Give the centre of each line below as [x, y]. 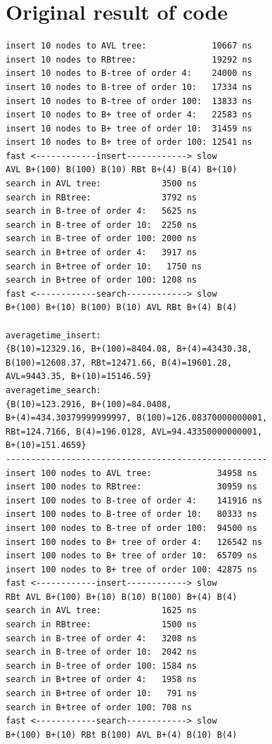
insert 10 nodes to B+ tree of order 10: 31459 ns [129, 128]
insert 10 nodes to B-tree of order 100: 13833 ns [129, 101]
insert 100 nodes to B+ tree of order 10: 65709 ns [131, 556]
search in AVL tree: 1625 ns [102, 611]
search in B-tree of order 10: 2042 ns [102, 652]
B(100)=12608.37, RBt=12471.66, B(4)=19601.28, [119, 363]
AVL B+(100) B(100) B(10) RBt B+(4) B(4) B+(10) [122, 170]
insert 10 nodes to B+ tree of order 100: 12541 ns [129, 142]
